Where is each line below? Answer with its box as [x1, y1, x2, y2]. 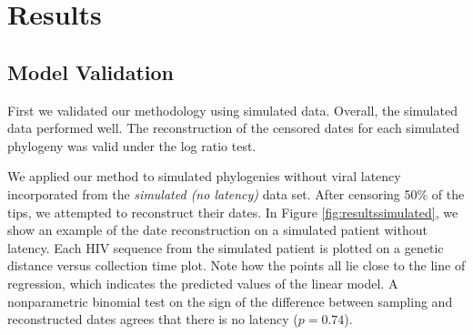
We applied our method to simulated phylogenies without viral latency [7, 167, 401, 186]
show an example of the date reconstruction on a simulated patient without [7, 220, 428, 239]
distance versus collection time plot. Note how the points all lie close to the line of [7, 256, 466, 275]
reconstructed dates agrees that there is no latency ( [7, 310, 298, 329]
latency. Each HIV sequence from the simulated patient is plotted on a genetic [7, 238, 444, 257]
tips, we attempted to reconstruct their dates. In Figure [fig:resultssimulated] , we [7, 202, 458, 221]
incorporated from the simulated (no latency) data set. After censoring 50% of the [7, 184, 465, 203]
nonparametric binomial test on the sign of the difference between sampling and [7, 291, 453, 310]
